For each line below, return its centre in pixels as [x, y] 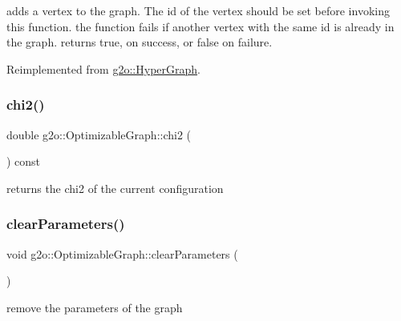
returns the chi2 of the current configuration [115, 188]
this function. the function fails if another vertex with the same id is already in [200, 26]
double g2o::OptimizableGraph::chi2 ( [99, 134]
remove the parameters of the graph [95, 307]
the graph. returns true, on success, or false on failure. [140, 42]
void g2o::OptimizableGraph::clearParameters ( [122, 253]
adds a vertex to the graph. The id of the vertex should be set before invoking [198, 10]
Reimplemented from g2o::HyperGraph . [103, 68]
